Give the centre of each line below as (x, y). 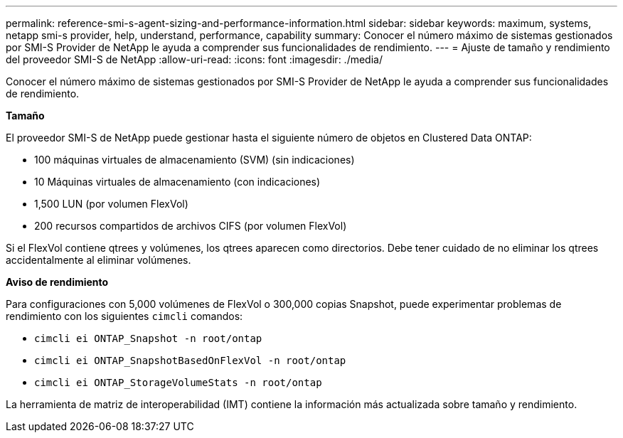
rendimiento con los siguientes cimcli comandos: (124, 316)
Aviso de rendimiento (57, 282)
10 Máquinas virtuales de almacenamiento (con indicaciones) (177, 182)
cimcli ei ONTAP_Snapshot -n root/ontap (148, 338)
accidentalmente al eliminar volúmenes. (98, 260)
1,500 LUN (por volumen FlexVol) (111, 204)
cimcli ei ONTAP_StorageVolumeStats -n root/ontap (178, 383)
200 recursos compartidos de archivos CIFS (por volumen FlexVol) (191, 226)
